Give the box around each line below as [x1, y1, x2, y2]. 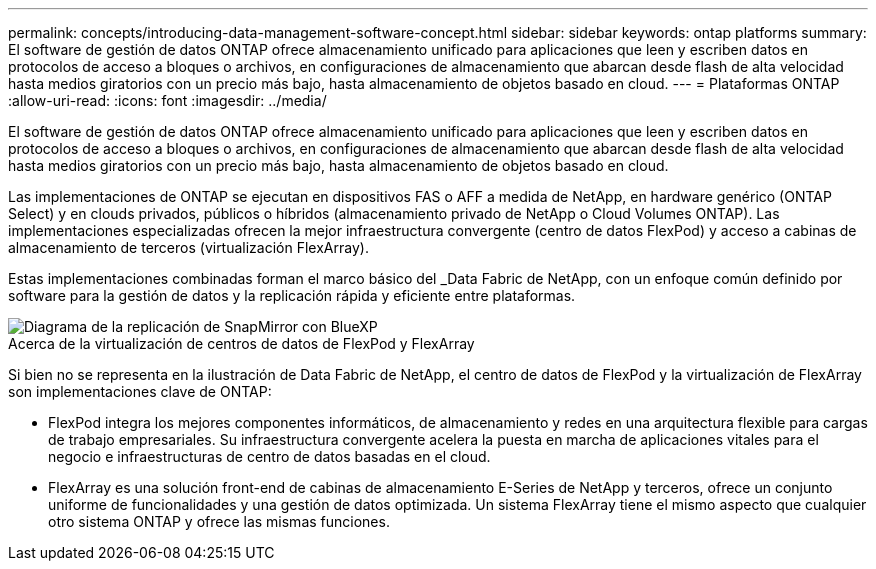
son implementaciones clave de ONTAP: [8, 383, 272, 400]
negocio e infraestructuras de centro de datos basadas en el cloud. [48, 448, 491, 465]
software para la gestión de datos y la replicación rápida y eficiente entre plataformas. [8, 287, 576, 304]
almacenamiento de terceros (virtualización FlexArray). [8, 239, 369, 256]
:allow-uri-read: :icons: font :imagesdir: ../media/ [8, 92, 327, 109]
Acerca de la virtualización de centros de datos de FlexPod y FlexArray [8, 335, 475, 352]
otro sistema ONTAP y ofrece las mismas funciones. [48, 513, 390, 530]
